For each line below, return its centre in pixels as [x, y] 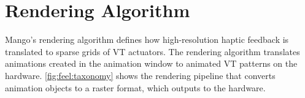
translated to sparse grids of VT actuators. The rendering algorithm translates [152, 51]
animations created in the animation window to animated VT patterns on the [151, 63]
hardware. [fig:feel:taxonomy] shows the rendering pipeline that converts [140, 75]
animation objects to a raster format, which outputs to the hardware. [135, 87]
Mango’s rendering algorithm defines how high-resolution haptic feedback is [147, 40]
